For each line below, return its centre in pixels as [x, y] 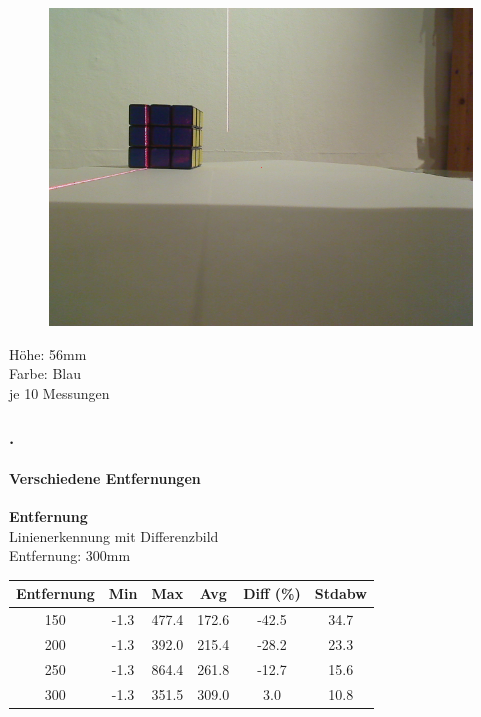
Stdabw [340, 593]
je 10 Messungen [59, 392]
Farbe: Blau [45, 373]
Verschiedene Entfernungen [105, 477]
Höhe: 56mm [48, 353]
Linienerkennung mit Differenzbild [114, 535]
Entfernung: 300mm [70, 555]
